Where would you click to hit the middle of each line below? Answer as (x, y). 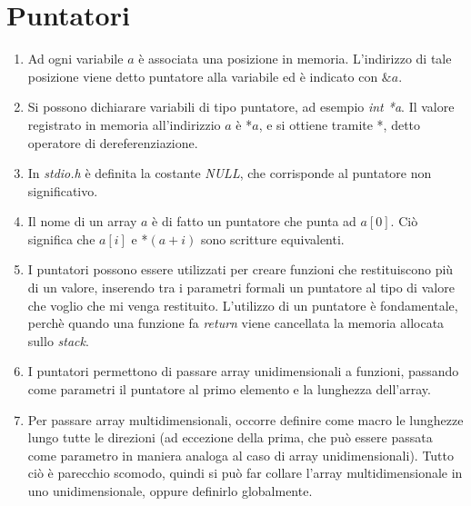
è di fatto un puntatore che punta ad (254, 221)
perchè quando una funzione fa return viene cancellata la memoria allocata (236, 323)
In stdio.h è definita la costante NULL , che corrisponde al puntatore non (230, 173)
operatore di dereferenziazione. (113, 142)
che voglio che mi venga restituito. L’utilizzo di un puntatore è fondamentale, (243, 305)
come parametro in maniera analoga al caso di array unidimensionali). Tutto (241, 455)
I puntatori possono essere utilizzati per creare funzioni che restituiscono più (241, 269)
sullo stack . (58, 340)
